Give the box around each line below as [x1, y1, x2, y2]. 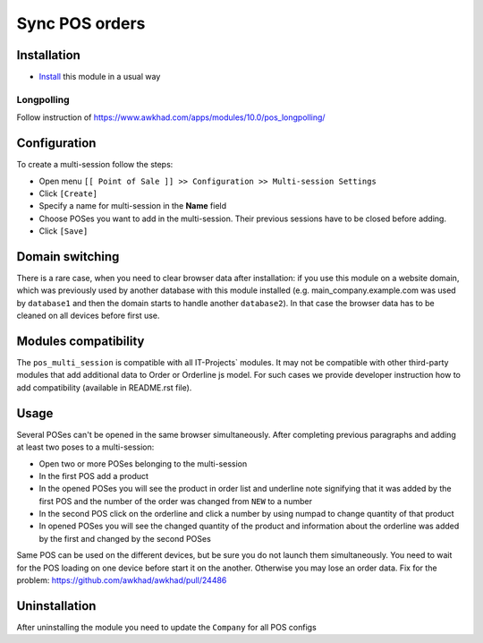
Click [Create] [38, 188, 98, 199]
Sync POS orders [16, 13, 146, 33]
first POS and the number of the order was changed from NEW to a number [38, 495, 313, 506]
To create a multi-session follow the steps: [16, 159, 174, 170]
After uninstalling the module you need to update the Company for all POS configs [16, 622, 317, 632]
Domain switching [16, 249, 120, 264]
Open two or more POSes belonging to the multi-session [38, 458, 248, 469]
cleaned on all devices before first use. [16, 310, 160, 321]
